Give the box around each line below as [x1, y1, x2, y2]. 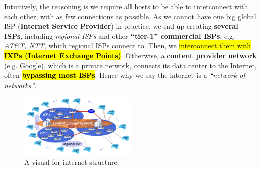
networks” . [4, 79, 37, 90]
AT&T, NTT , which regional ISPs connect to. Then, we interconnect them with [4, 40, 251, 51]
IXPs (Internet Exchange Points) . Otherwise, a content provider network [4, 50, 257, 60]
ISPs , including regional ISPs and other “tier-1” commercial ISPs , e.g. [4, 30, 235, 41]
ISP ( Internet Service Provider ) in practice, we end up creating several [4, 21, 238, 31]
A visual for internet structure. [24, 157, 119, 167]
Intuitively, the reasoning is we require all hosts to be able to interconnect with [4, 1, 248, 11]
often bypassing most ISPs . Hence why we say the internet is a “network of [4, 70, 245, 80]
